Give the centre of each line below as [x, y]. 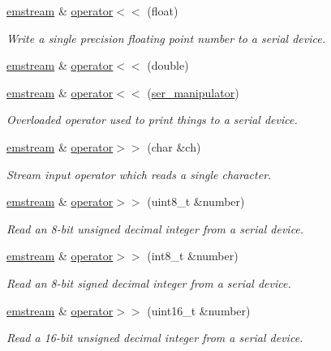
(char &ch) [174, 146]
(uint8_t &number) [196, 201]
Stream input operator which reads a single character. [139, 174]
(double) [168, 65]
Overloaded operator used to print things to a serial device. [152, 120]
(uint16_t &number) [199, 310]
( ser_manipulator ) [193, 92]
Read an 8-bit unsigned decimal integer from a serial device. [155, 228]
